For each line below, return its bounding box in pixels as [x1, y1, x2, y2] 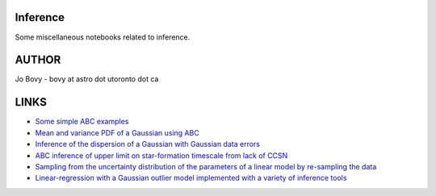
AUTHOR [15, 53, 61, 67]
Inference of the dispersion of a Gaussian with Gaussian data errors [35, 140, 260, 149]
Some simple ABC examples [35, 117, 129, 127]
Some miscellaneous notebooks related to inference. [15, 32, 191, 42]
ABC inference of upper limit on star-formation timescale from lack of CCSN [35, 150, 288, 161]
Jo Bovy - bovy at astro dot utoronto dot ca [15, 74, 159, 84]
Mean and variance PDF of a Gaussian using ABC [35, 127, 199, 137]
